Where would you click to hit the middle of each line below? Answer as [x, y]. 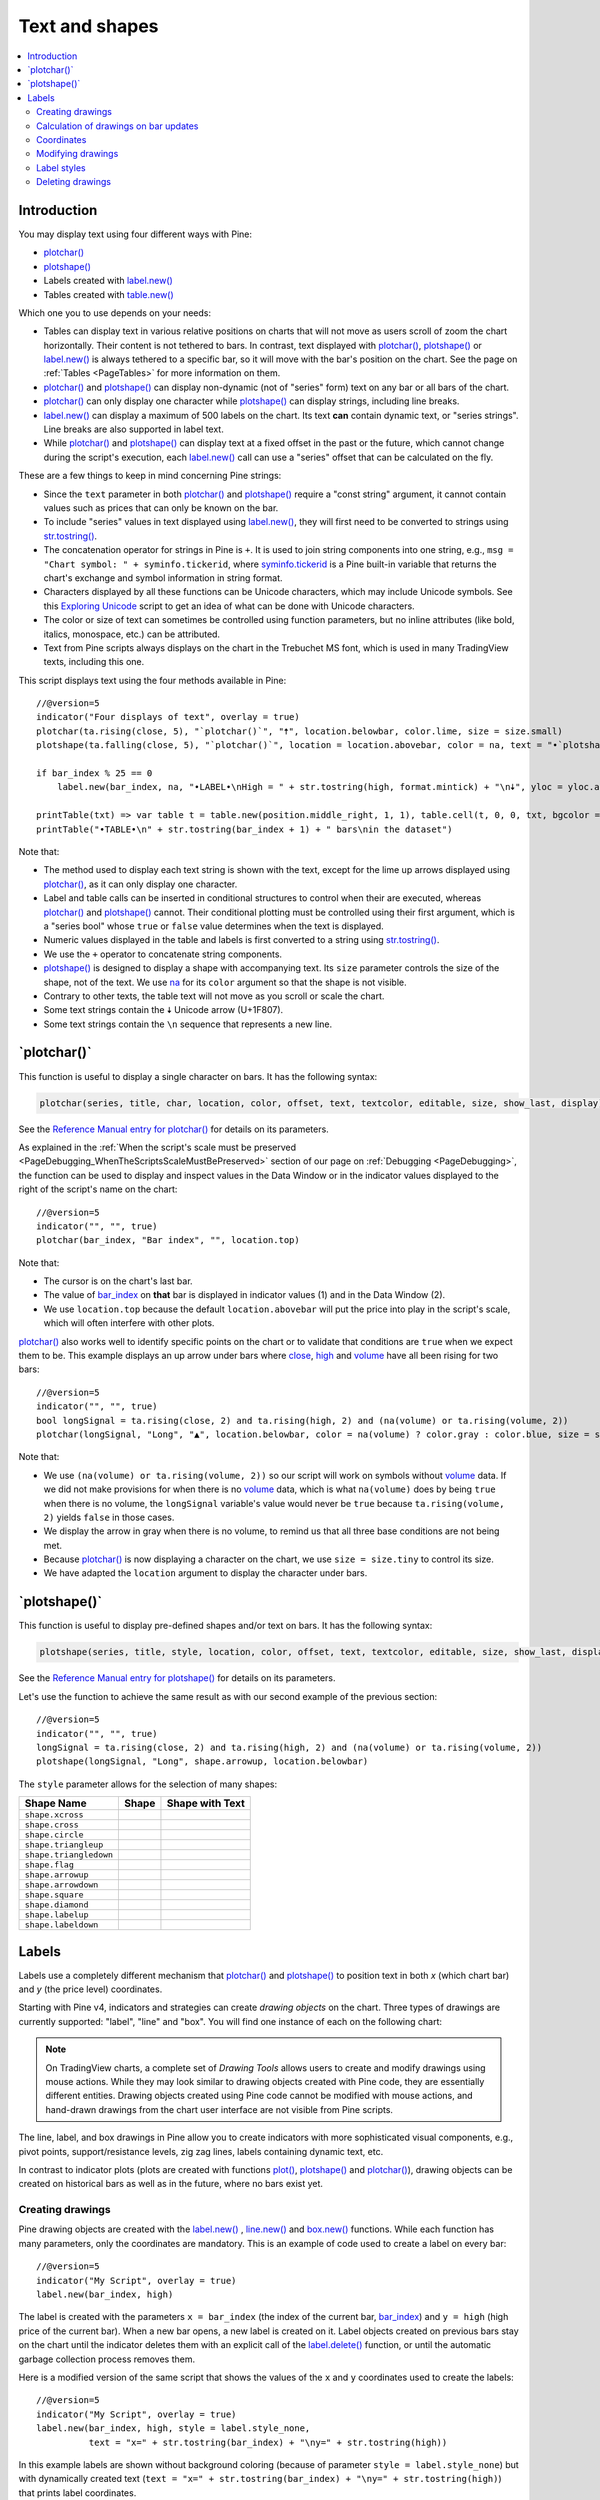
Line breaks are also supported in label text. [133, 429]
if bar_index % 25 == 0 [94, 773]
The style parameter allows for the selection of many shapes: [148, 1784]
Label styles [61, 167]
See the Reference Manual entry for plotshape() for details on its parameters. [177, 1678]
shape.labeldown [61, 1925]
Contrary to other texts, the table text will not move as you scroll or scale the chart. [214, 996]
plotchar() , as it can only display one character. [140, 884]
